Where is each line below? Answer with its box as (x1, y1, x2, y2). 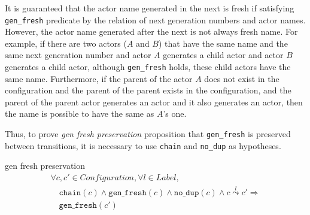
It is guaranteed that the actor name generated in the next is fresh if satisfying (5, 2, 294, 14)
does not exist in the (204, 72, 279, 84)
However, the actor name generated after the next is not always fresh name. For (5, 25, 298, 38)
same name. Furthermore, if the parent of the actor (5, 72, 193, 84)
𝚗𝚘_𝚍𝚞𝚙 (174, 189, 199, 198)
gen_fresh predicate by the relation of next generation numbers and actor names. (5, 13, 306, 26)
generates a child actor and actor (163, 49, 284, 61)
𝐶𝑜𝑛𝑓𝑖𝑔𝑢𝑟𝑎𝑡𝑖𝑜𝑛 (80, 173, 134, 182)
